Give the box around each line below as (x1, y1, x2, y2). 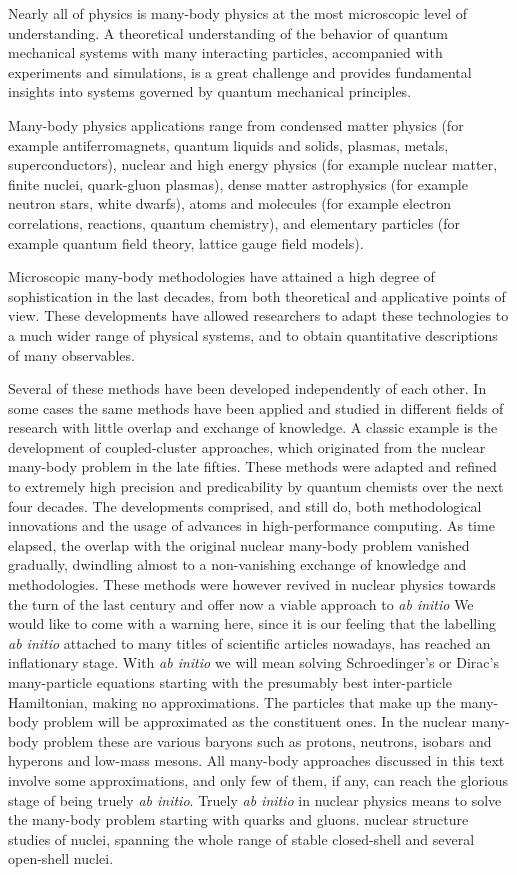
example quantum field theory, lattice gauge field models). (8, 232, 364, 253)
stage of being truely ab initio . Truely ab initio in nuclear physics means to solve (8, 789, 502, 810)
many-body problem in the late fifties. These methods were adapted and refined (8, 456, 497, 477)
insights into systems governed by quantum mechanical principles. (8, 81, 412, 102)
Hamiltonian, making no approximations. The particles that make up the (8, 691, 456, 712)
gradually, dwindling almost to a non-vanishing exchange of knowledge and (8, 554, 467, 575)
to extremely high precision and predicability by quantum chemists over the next (8, 476, 504, 497)
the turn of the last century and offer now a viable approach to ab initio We (8, 593, 474, 614)
